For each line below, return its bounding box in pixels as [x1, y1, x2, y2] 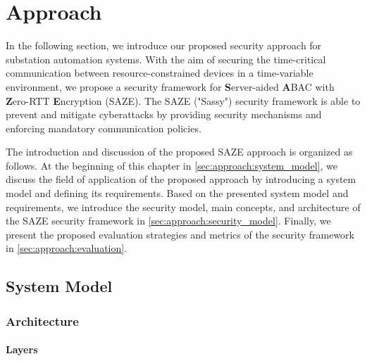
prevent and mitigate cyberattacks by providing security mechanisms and [6, 107, 322, 122]
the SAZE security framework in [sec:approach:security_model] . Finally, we [6, 213, 331, 228]
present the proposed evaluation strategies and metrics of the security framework [6, 227, 354, 241]
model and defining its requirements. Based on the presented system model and [6, 186, 349, 201]
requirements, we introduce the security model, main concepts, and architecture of [6, 199, 361, 214]
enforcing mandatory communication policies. [6, 120, 201, 135]
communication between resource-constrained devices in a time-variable [6, 65, 313, 80]
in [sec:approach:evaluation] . [6, 241, 127, 255]
